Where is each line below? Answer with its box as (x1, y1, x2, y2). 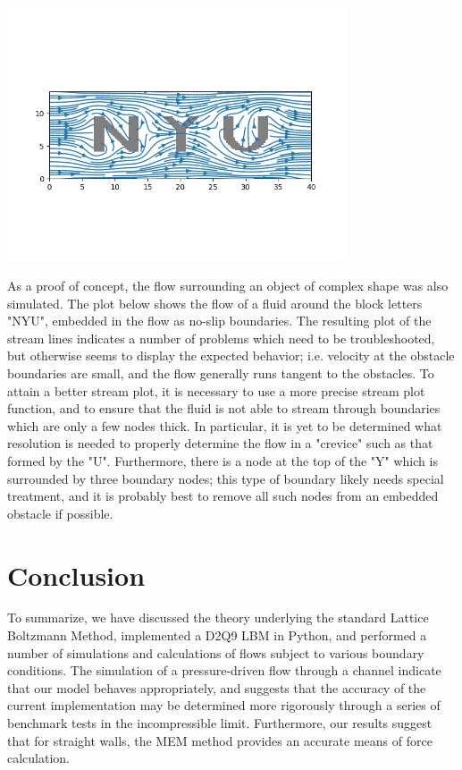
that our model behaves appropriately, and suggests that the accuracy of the (7, 678, 426, 697)
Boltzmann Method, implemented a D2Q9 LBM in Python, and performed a (7, 626, 427, 645)
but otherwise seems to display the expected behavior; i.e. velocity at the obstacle (7, 346, 455, 365)
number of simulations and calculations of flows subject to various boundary (7, 643, 424, 662)
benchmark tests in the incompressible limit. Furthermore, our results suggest (7, 714, 433, 732)
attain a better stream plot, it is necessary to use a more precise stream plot (7, 381, 425, 400)
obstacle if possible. (7, 503, 113, 522)
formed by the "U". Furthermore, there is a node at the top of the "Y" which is (7, 451, 438, 470)
